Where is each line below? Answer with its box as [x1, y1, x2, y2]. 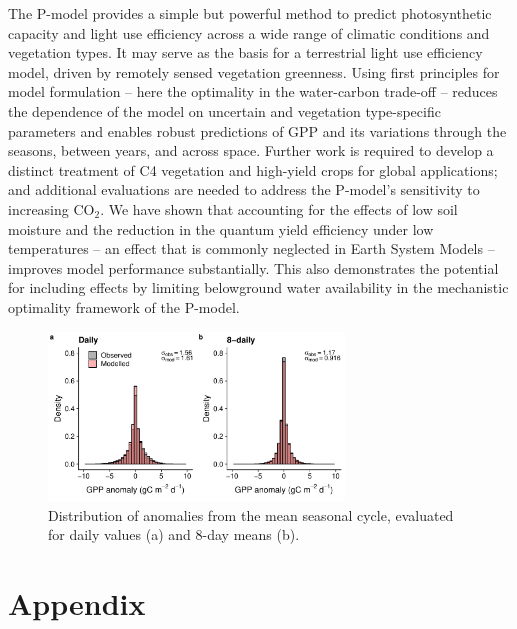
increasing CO [8, 198, 95, 219]
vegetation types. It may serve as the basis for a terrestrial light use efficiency [8, 42, 483, 63]
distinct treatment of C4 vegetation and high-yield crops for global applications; [8, 159, 498, 180]
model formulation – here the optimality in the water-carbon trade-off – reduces [8, 81, 498, 102]
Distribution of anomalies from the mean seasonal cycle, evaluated [48, 504, 454, 525]
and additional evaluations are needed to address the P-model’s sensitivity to [8, 179, 480, 200]
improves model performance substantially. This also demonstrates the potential [8, 257, 499, 278]
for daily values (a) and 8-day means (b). [48, 524, 300, 545]
